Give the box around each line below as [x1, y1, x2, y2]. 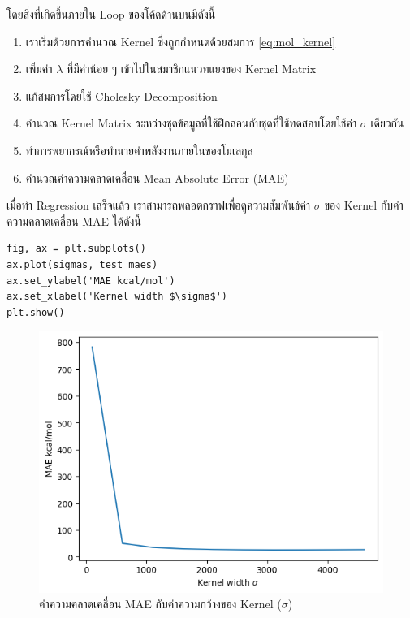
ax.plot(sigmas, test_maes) [6, 258, 158, 270]
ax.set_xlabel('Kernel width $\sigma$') [6, 291, 228, 303]
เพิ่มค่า [25, 60, 53, 77]
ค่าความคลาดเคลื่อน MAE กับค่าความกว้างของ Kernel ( [39, 595, 282, 612]
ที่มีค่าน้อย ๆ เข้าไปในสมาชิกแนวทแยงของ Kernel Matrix [67, 60, 317, 77]
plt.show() [6, 306, 65, 318]
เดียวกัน [370, 115, 404, 132]
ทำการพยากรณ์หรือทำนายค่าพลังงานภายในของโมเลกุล [25, 141, 253, 158]
